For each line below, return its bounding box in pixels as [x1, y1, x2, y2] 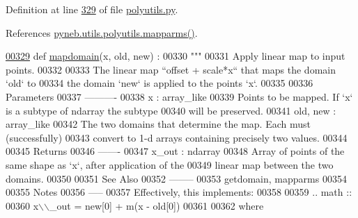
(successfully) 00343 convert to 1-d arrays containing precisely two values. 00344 [6, 130, 348, 144]
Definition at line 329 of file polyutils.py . [6, 2, 178, 16]
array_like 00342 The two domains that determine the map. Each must [6, 117, 311, 131]
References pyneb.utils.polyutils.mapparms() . [6, 25, 198, 40]
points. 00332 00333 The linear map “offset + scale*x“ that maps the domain [6, 62, 336, 76]
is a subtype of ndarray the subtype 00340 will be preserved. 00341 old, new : [6, 103, 336, 117]
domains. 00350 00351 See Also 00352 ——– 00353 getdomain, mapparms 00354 [6, 171, 347, 185]
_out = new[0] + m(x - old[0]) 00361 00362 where [49, 198, 264, 212]
